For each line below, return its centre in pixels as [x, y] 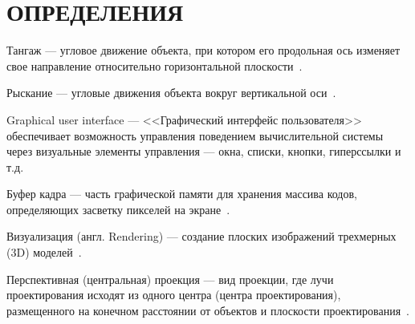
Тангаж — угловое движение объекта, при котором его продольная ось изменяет [203, 50]
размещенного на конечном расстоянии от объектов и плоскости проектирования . [208, 310]
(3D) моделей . [44, 252]
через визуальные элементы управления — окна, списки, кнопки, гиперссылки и [204, 151]
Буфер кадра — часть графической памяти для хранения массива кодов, [182, 194]
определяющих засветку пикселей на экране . [118, 209]
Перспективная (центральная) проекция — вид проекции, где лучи [170, 279]
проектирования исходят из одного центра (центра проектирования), [174, 295]
